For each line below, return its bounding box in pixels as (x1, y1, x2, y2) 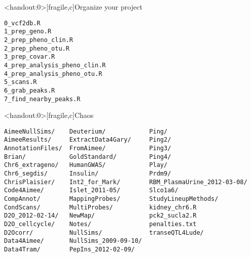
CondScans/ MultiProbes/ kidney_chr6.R (4, 203, 197, 211)
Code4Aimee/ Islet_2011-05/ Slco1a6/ (4, 187, 178, 194)
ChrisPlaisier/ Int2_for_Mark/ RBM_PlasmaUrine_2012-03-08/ (4, 178, 247, 186)
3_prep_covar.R (4, 53, 55, 61)
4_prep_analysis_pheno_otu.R (4, 70, 102, 77)
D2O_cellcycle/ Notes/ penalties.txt (4, 220, 197, 228)
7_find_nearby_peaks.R (4, 95, 81, 103)
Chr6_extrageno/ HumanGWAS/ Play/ (4, 161, 168, 169)
